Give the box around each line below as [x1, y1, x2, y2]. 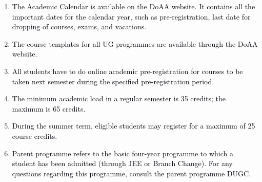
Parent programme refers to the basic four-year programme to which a [12, 148, 233, 158]
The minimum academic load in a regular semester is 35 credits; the [12, 93, 226, 104]
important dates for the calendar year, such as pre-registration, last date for [12, 11, 251, 22]
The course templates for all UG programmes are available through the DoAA [12, 38, 258, 49]
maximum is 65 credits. [12, 103, 86, 114]
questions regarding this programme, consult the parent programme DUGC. [12, 168, 251, 178]
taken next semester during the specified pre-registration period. [12, 76, 214, 86]
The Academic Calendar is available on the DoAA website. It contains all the [12, 1, 255, 11]
